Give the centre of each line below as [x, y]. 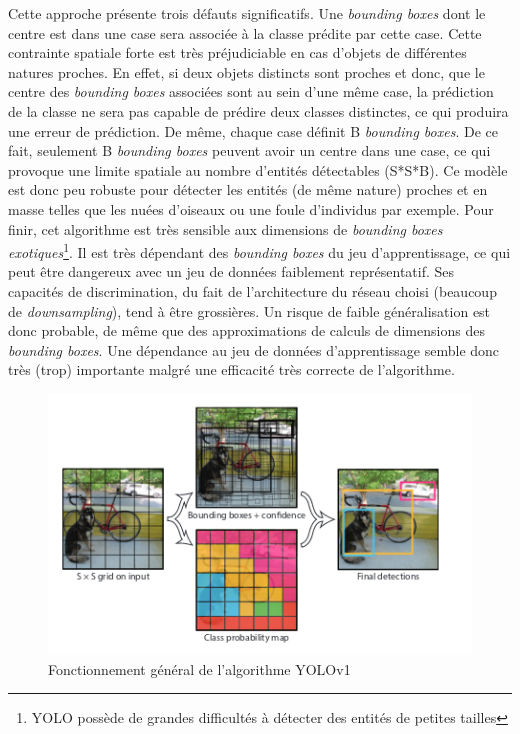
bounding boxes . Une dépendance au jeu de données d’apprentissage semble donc [254, 349]
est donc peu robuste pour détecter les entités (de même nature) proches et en [248, 189]
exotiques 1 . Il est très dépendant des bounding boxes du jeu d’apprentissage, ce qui [259, 250]
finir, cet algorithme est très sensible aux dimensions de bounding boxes [225, 228]
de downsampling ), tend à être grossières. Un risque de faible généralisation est [249, 310]
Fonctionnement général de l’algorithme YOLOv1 [199, 668]
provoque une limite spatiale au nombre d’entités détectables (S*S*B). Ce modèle [258, 169]
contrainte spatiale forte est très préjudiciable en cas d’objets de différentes [237, 52]
